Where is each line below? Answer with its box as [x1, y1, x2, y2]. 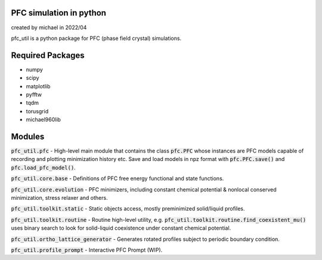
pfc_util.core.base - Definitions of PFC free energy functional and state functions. [11, 175, 224, 182]
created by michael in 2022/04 [11, 24, 87, 31]
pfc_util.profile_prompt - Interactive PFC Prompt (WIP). [11, 246, 163, 253]
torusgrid [26, 107, 49, 114]
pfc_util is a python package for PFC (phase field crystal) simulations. [11, 35, 182, 42]
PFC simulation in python [11, 8, 107, 18]
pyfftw [26, 91, 42, 98]
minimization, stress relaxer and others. [11, 194, 108, 202]
